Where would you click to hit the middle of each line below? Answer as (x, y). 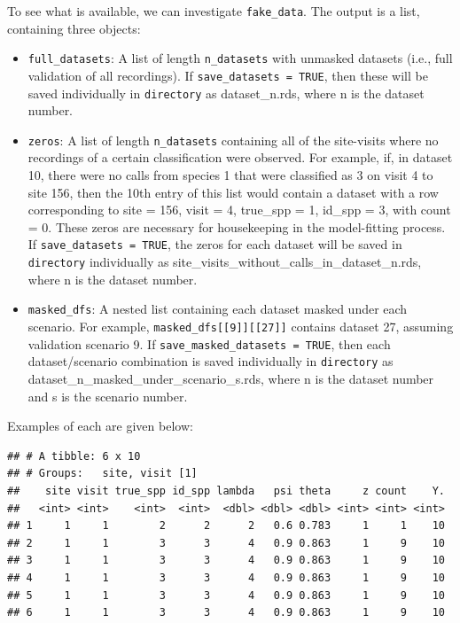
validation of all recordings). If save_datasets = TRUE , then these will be (228, 75)
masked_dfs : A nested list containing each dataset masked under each (218, 309)
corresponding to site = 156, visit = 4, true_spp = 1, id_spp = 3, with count (239, 210)
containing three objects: (74, 28)
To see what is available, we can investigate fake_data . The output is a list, (214, 11)
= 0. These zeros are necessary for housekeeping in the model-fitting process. (237, 226)
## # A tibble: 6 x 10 (74, 456)
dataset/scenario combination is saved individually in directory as (211, 361)
